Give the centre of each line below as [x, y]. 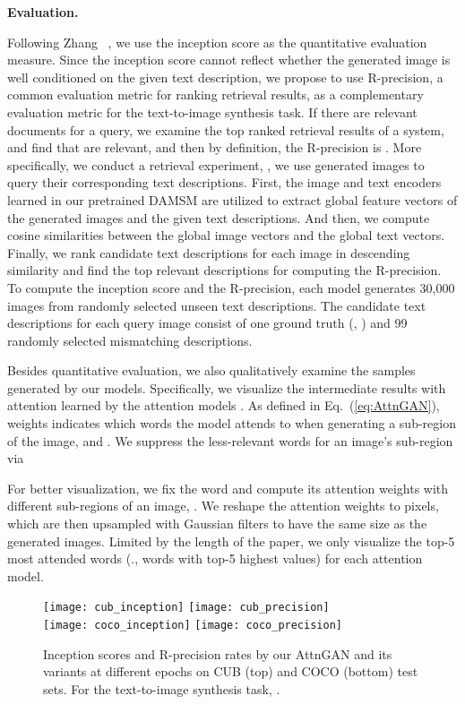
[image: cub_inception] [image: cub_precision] [186, 608]
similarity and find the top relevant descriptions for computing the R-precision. [224, 270]
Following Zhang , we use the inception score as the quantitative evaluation [217, 42]
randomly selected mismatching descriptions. [130, 340]
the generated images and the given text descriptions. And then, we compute [219, 217]
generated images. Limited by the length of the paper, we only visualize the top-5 [231, 541]
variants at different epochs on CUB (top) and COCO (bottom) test [231, 671]
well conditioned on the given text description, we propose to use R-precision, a [225, 77]
